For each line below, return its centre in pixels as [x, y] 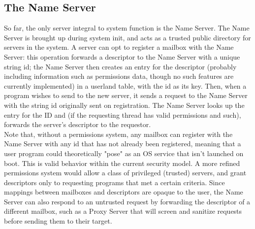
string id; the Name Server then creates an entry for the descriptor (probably [120, 66]
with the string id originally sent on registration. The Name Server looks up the [124, 105]
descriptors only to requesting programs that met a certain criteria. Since [114, 182]
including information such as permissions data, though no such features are [119, 76]
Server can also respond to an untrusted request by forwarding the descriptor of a [127, 201]
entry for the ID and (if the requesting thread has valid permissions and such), [123, 114]
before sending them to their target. [58, 221]
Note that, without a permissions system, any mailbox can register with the [118, 134]
